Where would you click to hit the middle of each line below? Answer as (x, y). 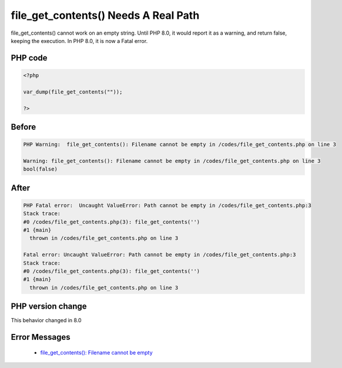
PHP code (29, 58)
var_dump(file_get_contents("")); (73, 92)
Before (24, 127)
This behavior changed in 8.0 (46, 320)
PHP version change (49, 307)
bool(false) (41, 169)
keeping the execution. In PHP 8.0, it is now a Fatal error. (79, 41)
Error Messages (41, 337)
